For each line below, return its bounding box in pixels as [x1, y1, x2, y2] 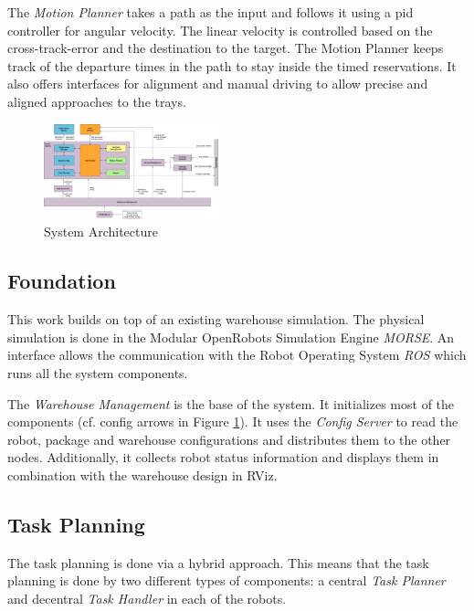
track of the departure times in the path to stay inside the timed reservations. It [7, 56, 457, 75]
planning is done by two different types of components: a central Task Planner [7, 571, 446, 590]
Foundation [7, 267, 116, 295]
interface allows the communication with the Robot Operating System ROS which [7, 345, 467, 364]
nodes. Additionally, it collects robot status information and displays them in [7, 448, 439, 467]
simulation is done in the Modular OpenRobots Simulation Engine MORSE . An [7, 327, 455, 346]
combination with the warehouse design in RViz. [7, 466, 278, 485]
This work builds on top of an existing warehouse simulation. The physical [7, 310, 425, 329]
